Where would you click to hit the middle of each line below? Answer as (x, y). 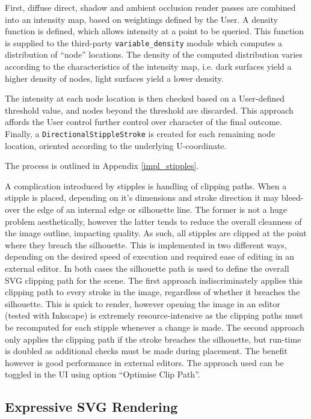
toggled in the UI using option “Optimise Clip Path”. (103, 374)
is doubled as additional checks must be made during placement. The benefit (146, 351)
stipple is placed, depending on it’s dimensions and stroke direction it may (142, 197)
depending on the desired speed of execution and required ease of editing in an (150, 256)
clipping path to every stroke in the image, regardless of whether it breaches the (152, 292)
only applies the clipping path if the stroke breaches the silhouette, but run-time (153, 339)
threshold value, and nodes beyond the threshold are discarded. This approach (149, 110)
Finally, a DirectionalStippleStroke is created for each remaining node (140, 133)
